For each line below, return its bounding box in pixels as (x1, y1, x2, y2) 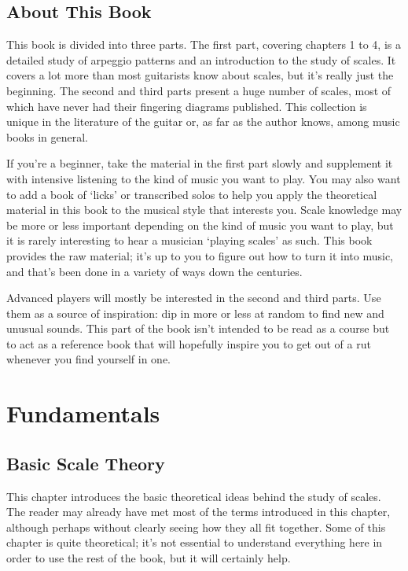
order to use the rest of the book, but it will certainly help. (6, 550, 291, 566)
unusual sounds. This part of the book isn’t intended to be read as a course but (6, 320, 390, 337)
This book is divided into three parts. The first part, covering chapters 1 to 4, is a (6, 36, 401, 53)
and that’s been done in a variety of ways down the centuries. (6, 263, 303, 279)
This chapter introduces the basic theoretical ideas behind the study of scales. (6, 488, 381, 504)
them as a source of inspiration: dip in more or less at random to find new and (6, 304, 384, 321)
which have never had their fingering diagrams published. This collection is (6, 98, 367, 114)
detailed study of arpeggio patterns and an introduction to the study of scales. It (6, 51, 396, 68)
